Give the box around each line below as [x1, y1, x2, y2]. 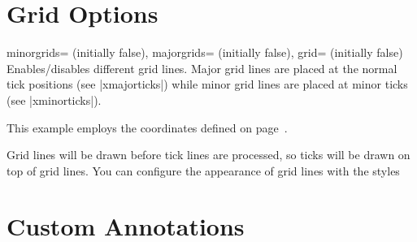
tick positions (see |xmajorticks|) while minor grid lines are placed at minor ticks [7, 76, 408, 93]
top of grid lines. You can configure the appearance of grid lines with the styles [7, 162, 400, 179]
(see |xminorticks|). [7, 91, 102, 108]
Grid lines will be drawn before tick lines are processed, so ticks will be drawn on [7, 146, 410, 163]
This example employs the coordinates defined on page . [7, 119, 288, 136]
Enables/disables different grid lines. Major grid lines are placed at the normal [7, 59, 397, 76]
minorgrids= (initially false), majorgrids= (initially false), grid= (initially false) [7, 44, 403, 61]
